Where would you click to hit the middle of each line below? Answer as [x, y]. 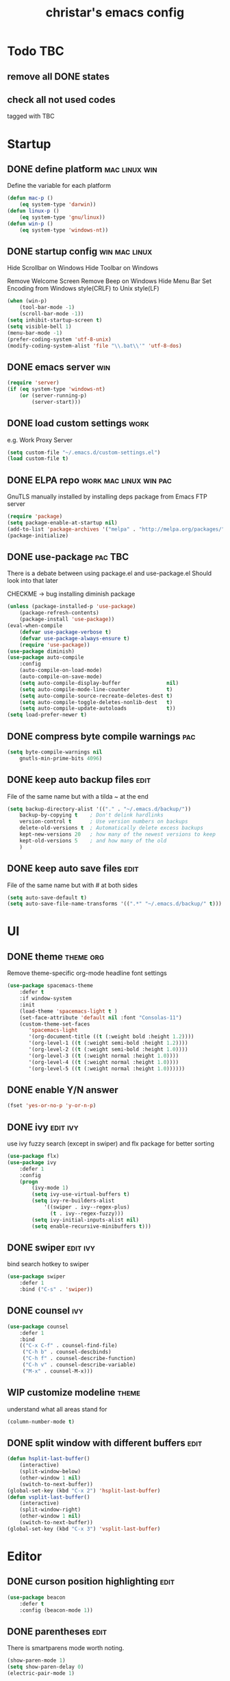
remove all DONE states [59, 76]
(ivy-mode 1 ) [50, 1188]
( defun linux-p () [33, 211]
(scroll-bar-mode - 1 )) [52, 314]
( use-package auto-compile [46, 657]
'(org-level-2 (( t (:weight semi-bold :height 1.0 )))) [108, 1050]
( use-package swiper [37, 1277]
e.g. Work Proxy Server [40, 439]
